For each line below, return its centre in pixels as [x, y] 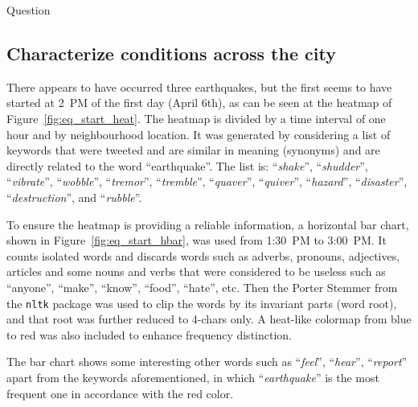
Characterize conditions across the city [171, 53]
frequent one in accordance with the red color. [120, 393]
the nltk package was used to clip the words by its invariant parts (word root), [202, 303]
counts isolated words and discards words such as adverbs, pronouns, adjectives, [203, 255]
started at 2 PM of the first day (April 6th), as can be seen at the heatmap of [199, 103]
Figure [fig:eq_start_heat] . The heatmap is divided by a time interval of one [196, 118]
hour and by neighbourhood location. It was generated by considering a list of [199, 134]
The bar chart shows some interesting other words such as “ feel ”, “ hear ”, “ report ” [207, 362]
